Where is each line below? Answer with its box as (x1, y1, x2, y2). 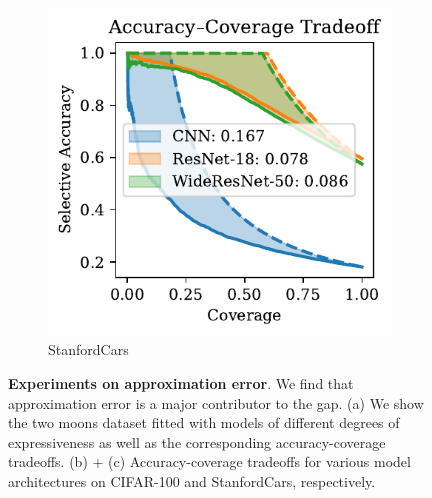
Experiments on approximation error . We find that (8, 372, 354, 393)
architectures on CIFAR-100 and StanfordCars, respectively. (8, 470, 376, 491)
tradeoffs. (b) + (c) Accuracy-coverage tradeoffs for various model (8, 451, 411, 472)
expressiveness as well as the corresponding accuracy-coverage (8, 431, 386, 452)
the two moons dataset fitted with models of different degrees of (8, 412, 400, 433)
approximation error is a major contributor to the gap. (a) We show (8, 392, 424, 413)
